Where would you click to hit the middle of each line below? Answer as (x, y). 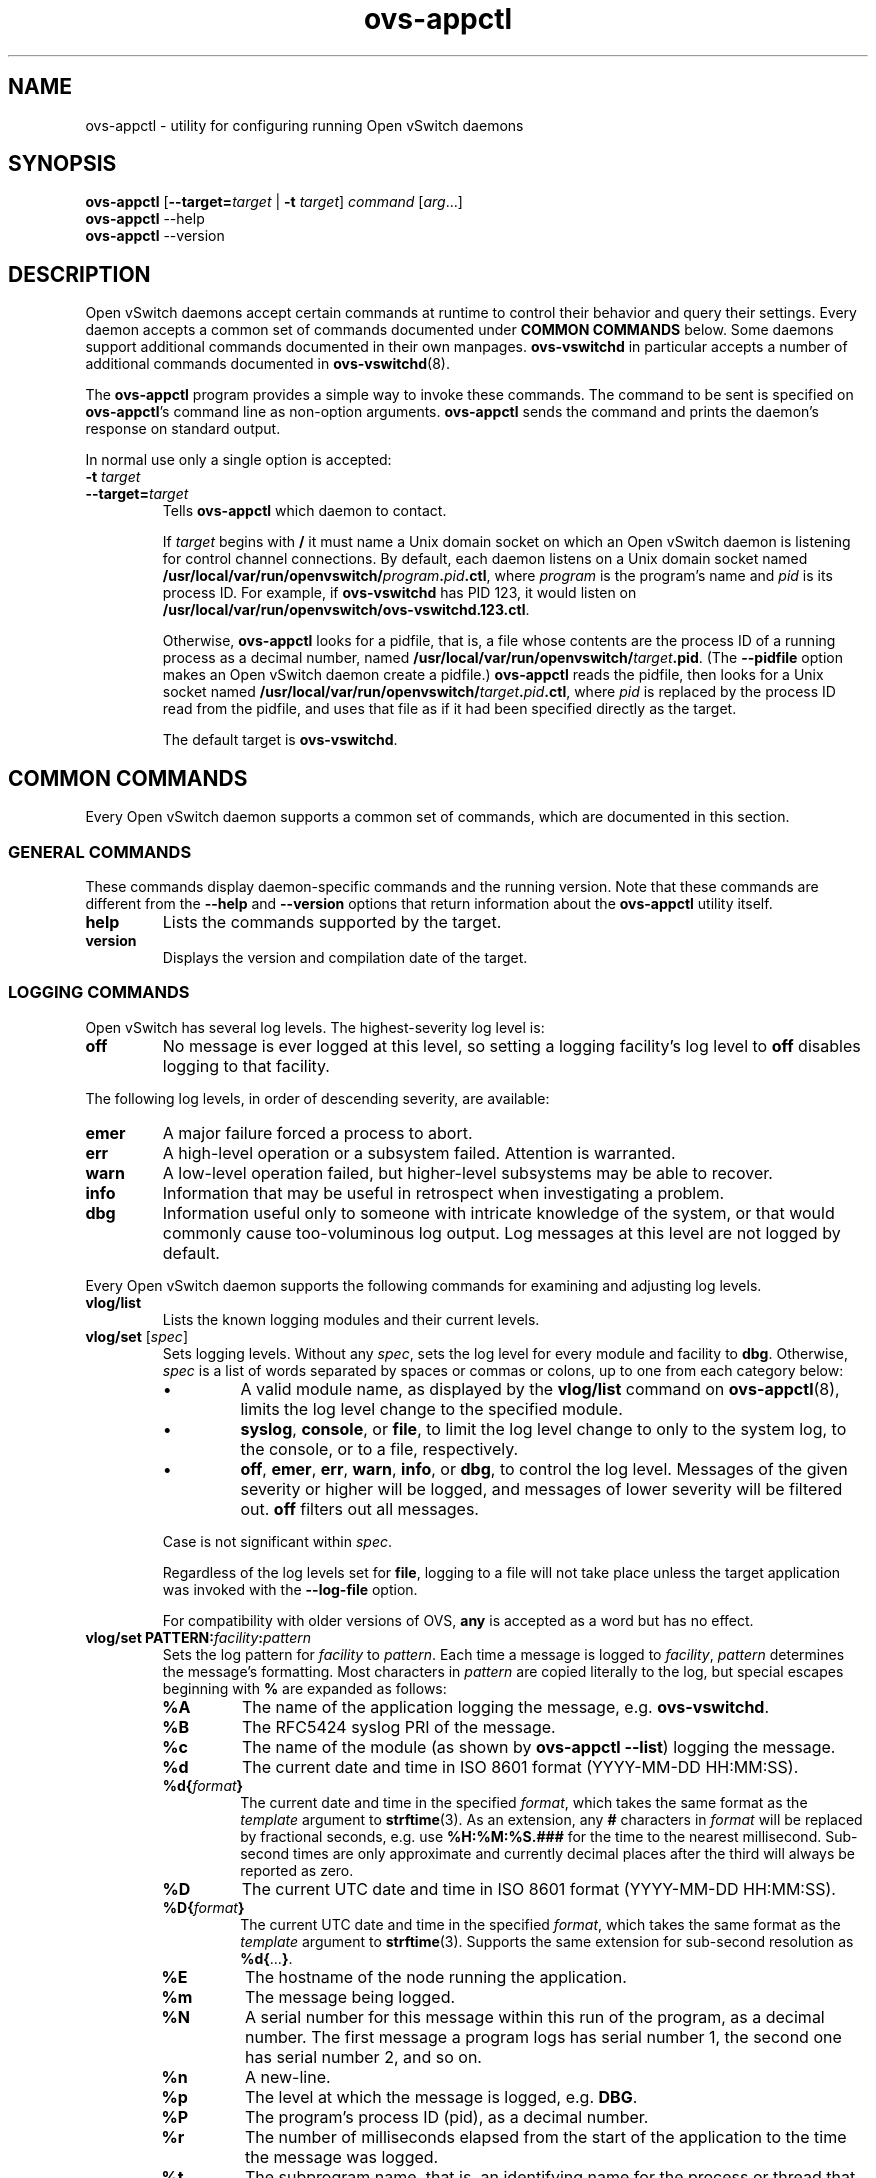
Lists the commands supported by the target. (332, 921)
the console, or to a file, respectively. (379, 1448)
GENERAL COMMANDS (100, 851)
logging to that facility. (246, 1065)
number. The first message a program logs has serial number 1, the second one (543, 2036)
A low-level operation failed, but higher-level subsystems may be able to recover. (467, 1172)
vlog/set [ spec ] (136, 1336)
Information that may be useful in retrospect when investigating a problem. (443, 1192)
